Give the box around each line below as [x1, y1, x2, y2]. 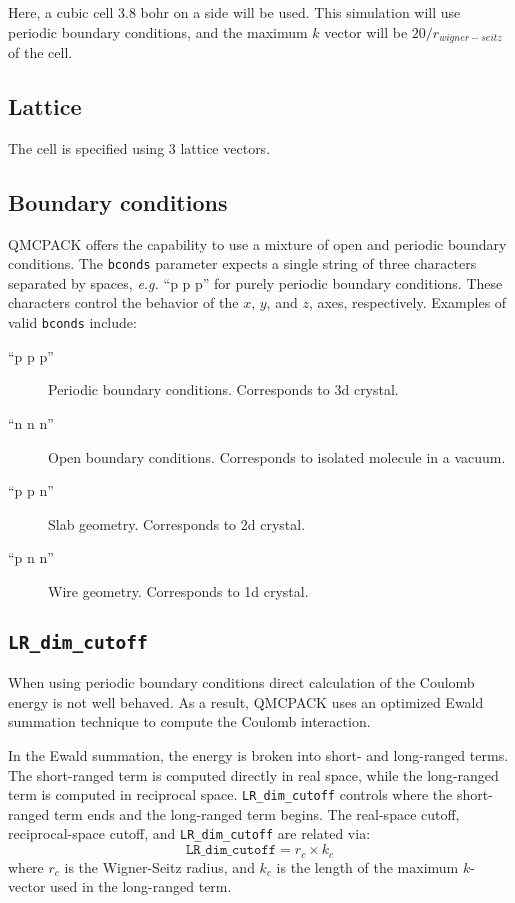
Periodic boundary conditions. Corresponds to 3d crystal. [48, 379, 399, 400]
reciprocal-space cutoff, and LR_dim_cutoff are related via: [8, 823, 371, 844]
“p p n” [8, 480, 54, 501]
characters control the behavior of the [8, 292, 239, 313]
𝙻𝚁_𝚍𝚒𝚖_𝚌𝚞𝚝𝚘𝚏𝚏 [185, 843, 277, 858]
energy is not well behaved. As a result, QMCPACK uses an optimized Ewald [8, 691, 484, 712]
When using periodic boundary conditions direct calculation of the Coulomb [8, 672, 475, 693]
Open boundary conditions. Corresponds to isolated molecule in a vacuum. [48, 446, 506, 467]
